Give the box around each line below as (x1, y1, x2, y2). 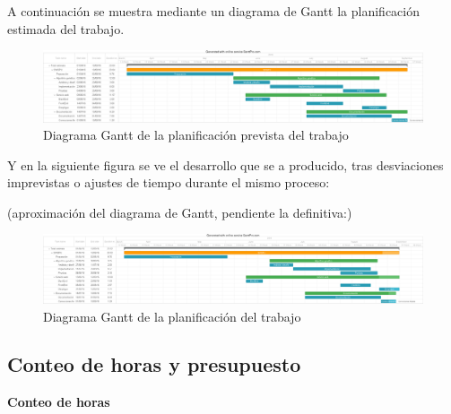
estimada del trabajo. (7, 19, 125, 38)
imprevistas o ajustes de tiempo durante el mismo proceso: (7, 173, 330, 192)
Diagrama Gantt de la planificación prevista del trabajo (43, 125, 349, 144)
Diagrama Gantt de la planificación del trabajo (43, 306, 301, 325)
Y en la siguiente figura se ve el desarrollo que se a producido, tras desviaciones (7, 155, 444, 174)
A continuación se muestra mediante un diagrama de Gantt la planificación (7, 2, 420, 20)
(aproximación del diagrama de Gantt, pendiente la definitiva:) (7, 203, 352, 221)
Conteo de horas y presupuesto (7, 350, 301, 378)
